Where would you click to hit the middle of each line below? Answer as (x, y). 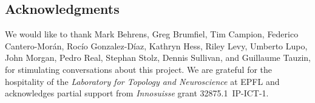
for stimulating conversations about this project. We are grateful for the (139, 69)
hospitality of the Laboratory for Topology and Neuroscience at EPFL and (142, 81)
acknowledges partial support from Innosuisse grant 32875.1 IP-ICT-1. (137, 93)
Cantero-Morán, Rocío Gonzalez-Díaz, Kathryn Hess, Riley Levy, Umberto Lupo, (156, 45)
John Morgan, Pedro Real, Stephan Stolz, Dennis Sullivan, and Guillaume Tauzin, (158, 58)
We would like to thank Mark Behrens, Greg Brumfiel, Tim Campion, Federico (152, 34)
